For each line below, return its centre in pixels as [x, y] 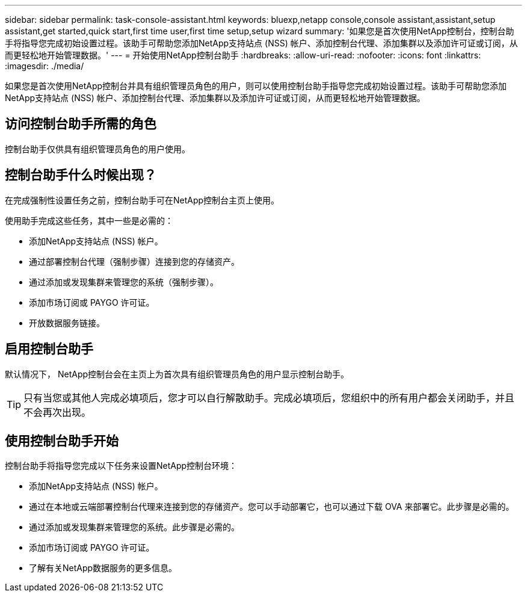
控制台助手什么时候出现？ [81, 175]
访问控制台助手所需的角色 [81, 124]
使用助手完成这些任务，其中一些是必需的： [89, 220]
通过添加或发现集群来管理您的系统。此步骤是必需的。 [134, 527]
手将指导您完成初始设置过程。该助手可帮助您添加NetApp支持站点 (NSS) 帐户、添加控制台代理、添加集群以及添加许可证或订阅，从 [261, 43]
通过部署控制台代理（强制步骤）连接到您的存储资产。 [134, 261]
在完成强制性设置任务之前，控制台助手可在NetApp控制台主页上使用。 [142, 200]
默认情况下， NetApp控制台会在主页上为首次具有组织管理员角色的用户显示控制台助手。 [177, 374]
